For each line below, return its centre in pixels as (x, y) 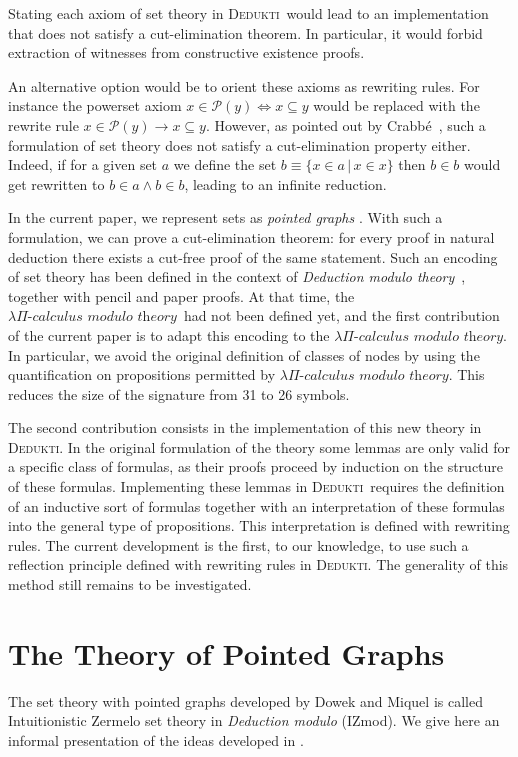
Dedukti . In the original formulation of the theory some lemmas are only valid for (259, 446)
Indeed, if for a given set (83, 164)
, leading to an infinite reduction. (285, 183)
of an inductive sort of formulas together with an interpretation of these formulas (256, 505)
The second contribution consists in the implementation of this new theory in (245, 427)
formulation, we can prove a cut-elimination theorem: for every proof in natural (251, 236)
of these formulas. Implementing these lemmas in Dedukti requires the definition (256, 486)
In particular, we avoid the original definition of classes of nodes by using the (244, 354)
